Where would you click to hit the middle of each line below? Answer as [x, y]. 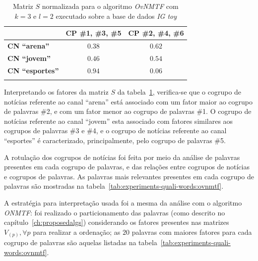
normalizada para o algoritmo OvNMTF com [110, 6]
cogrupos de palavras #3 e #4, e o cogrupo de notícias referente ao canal [115, 130]
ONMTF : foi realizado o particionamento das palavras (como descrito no [115, 212]
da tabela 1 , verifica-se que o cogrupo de [179, 92]
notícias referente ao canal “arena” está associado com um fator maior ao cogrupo [128, 101]
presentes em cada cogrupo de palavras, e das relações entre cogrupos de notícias [127, 167]
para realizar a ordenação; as [77, 232]
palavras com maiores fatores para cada [192, 232]
